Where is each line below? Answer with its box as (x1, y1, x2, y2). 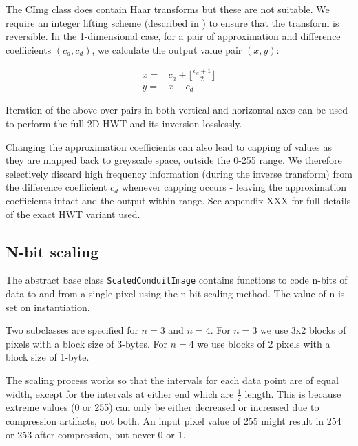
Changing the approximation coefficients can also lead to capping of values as (6, 139, 332, 153)
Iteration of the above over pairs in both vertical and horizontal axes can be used (6, 103, 348, 117)
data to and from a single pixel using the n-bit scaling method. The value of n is (6, 286, 345, 301)
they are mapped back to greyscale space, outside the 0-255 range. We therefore (6, 153, 342, 167)
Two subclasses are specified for (6, 323, 138, 337)
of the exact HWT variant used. (6, 206, 140, 221)
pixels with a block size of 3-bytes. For (6, 336, 167, 350)
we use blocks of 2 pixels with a (197, 336, 330, 350)
